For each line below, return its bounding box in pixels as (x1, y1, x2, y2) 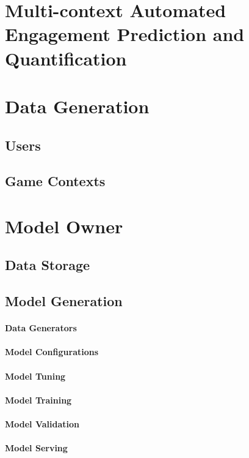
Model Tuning (5, 369, 66, 382)
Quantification (5, 45, 127, 70)
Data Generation (5, 93, 150, 118)
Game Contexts (5, 171, 106, 190)
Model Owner (5, 213, 123, 238)
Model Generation (5, 291, 123, 310)
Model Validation (5, 417, 80, 430)
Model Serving (5, 441, 68, 454)
